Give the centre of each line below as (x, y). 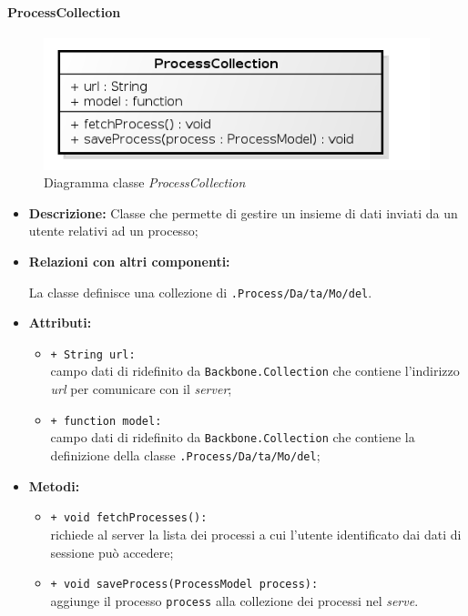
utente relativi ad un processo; (113, 231)
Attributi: (60, 323)
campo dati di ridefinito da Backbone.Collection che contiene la (233, 437)
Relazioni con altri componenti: (129, 261)
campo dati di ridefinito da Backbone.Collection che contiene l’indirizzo (255, 371)
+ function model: (106, 421)
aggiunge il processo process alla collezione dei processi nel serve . (234, 600)
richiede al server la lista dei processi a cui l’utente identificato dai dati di (256, 534)
